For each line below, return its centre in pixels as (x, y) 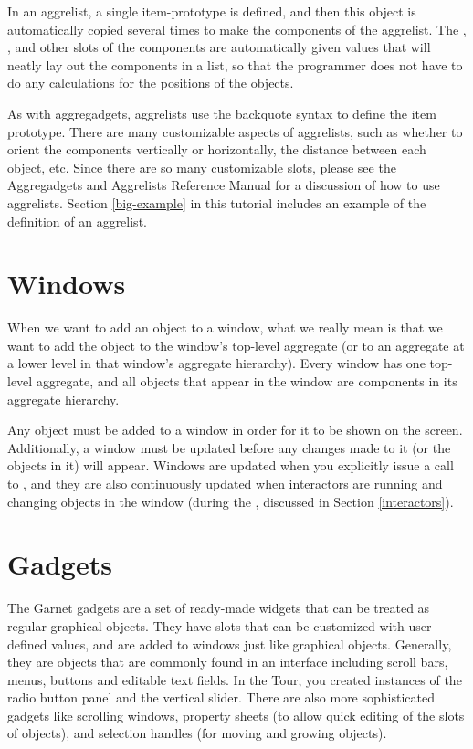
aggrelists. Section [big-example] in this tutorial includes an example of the (217, 202)
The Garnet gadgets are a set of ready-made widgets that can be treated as (219, 608)
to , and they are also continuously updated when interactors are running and (225, 483)
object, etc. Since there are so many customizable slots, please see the (202, 167)
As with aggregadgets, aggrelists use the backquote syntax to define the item (222, 113)
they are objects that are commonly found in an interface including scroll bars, (228, 662)
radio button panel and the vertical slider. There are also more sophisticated (221, 697)
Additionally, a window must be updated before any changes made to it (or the (229, 447)
